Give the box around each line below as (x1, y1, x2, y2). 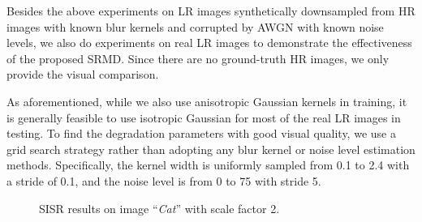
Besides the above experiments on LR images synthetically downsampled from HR (6, 2, 416, 19)
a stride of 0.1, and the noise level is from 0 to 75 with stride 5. (6, 172, 321, 189)
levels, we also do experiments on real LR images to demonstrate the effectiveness (6, 34, 412, 51)
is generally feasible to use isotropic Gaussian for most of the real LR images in (6, 109, 401, 126)
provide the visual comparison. (6, 66, 159, 83)
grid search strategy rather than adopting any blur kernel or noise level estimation (6, 140, 416, 157)
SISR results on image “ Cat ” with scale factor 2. (39, 199, 280, 216)
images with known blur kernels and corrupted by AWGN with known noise (6, 18, 384, 35)
